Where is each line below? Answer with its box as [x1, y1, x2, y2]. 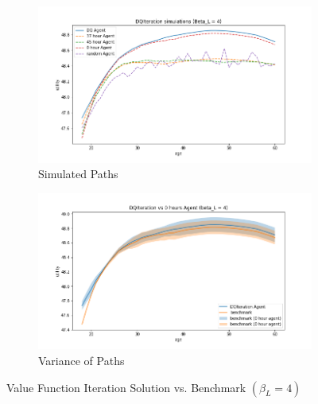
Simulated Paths [38, 165, 118, 182]
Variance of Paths [38, 352, 125, 369]
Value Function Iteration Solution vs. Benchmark [6, 379, 246, 395]
